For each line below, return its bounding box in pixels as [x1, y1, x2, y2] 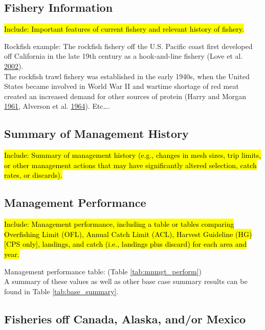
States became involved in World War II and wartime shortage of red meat [4, 81, 239, 91]
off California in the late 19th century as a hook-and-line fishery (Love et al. [4, 51, 243, 61]
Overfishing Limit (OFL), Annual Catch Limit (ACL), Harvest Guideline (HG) [4, 228, 252, 239]
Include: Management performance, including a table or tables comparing [4, 219, 234, 229]
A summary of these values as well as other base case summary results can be [4, 276, 248, 287]
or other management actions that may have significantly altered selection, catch [4, 159, 257, 170]
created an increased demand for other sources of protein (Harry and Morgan [4, 90, 247, 101]
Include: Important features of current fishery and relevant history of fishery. [4, 23, 244, 34]
